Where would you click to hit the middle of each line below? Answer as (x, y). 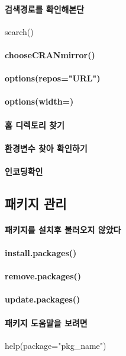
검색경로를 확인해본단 (45, 9)
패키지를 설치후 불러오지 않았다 (63, 229)
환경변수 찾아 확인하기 (46, 148)
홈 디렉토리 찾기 (35, 125)
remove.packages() (43, 276)
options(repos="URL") (53, 78)
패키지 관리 (36, 203)
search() (19, 31)
